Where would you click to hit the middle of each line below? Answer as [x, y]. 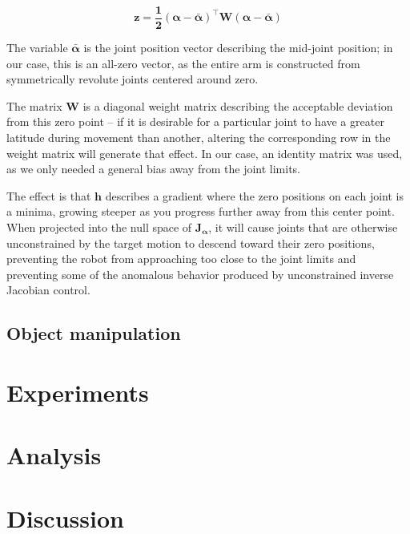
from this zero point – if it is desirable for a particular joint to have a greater [195, 121]
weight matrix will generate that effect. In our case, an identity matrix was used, [205, 153]
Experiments [78, 392]
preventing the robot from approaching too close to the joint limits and [181, 259]
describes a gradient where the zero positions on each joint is [255, 195]
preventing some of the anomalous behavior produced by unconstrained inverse [200, 274]
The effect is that [49, 195]
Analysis [54, 455]
